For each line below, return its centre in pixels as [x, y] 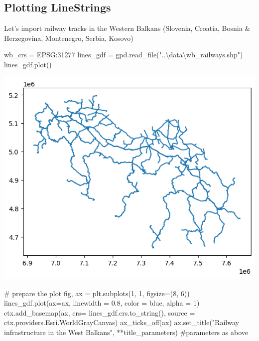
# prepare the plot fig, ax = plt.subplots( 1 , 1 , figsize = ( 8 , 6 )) [97, 293]
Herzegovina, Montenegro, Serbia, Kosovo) [69, 38]
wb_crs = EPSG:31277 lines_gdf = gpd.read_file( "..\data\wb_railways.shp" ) [124, 55]
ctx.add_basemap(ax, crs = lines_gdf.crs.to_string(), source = [100, 312]
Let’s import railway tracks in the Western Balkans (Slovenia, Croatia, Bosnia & [127, 28]
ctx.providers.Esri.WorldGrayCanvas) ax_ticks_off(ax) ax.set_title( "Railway [122, 322]
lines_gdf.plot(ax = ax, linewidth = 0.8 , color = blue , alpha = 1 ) [102, 303]
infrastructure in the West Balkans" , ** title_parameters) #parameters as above [126, 332]
